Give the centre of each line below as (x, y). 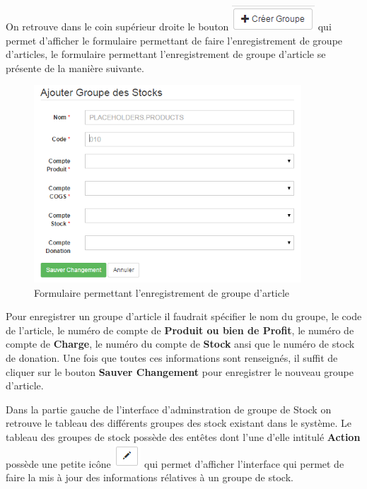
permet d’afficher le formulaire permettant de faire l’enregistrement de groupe (174, 40)
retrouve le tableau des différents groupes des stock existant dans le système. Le (179, 423)
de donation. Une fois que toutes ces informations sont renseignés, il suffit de (172, 358)
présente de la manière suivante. (75, 67)
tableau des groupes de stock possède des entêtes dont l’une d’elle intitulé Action (183, 436)
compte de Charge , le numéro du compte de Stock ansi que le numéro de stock (180, 344)
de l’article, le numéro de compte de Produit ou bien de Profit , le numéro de (180, 330)
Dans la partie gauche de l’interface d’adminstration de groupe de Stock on (169, 409)
